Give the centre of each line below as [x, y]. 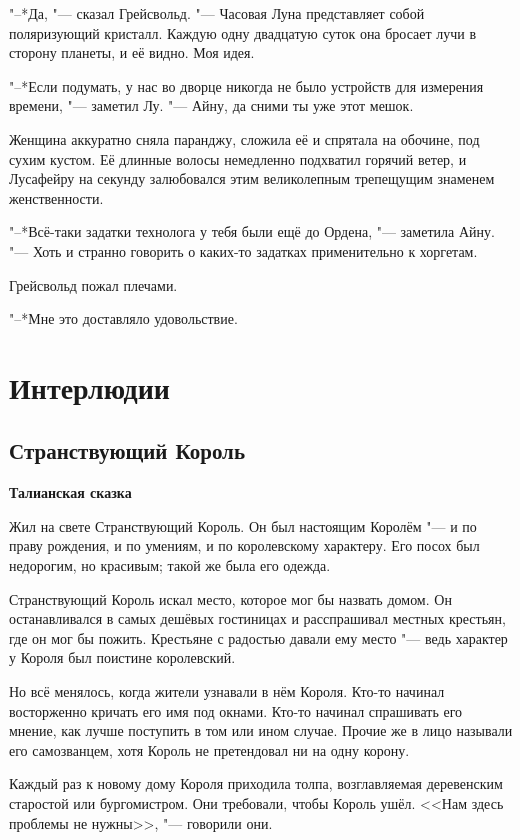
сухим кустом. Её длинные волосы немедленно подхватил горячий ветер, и [238, 158]
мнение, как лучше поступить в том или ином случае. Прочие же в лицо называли [261, 730]
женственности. [56, 197]
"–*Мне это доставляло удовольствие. [123, 318]
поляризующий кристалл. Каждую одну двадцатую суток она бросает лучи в [243, 32]
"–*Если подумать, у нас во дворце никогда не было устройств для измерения [246, 85]
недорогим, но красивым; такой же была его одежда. [170, 565]
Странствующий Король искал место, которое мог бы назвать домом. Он [230, 598]
